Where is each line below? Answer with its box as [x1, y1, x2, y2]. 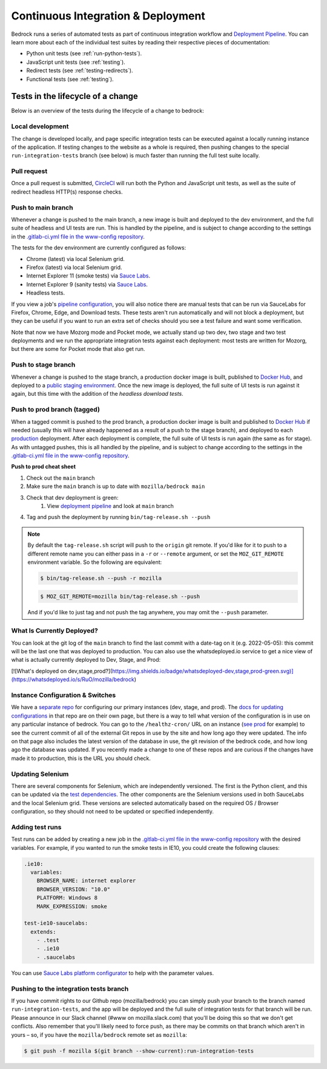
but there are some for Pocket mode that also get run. [11, 345, 145, 353]
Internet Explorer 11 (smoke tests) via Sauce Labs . [26, 272, 151, 279]
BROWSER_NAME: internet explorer [36, 877, 136, 884]
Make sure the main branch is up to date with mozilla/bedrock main [26, 483, 205, 490]
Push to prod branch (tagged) [11, 406, 100, 414]
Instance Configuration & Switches [11, 691, 116, 699]
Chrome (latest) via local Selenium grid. [26, 255, 125, 262]
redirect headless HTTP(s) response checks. [11, 188, 123, 195]
